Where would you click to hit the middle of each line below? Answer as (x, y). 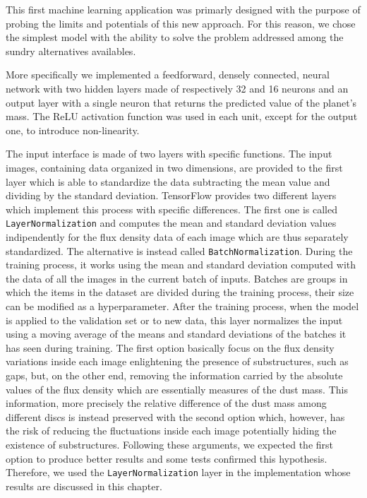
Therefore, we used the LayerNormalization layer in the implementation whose (178, 472)
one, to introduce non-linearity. (73, 130)
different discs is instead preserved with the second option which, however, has (175, 416)
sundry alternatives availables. (71, 51)
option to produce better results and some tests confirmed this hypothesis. (167, 458)
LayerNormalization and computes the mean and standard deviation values (171, 223)
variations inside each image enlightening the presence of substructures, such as (177, 361)
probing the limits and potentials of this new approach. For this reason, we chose (181, 23)
